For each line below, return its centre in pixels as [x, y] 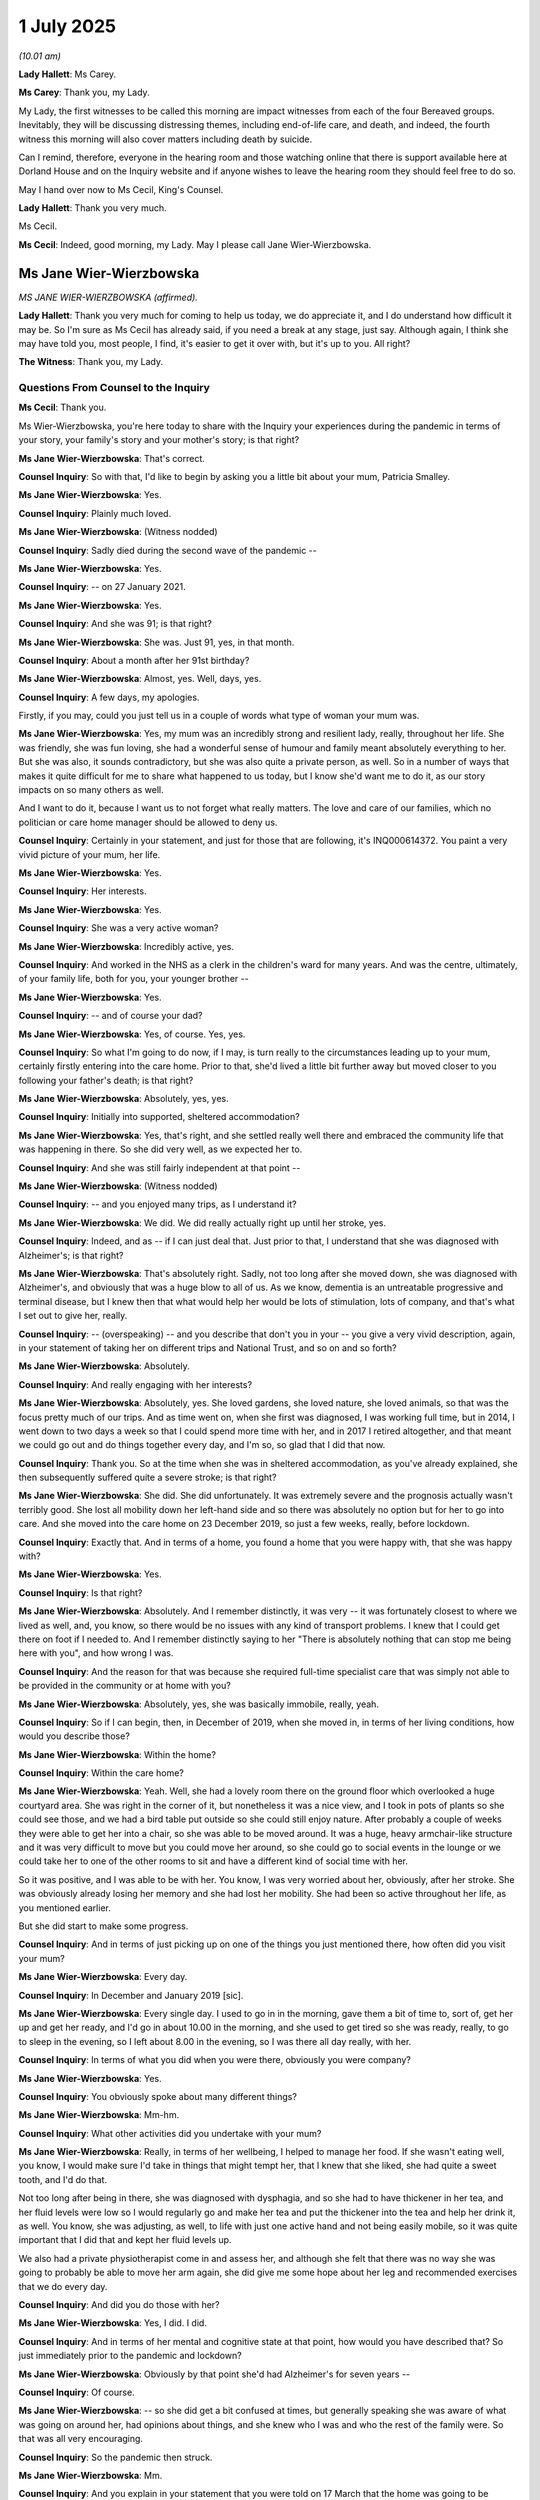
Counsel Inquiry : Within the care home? [101, 1773]
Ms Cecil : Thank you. [62, 407]
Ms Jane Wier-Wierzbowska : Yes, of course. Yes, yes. [132, 1034]
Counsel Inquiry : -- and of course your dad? [111, 1016]
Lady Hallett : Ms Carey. [67, 74]
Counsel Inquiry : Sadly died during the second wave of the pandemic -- [167, 550]
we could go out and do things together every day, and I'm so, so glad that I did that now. [202, 1445]
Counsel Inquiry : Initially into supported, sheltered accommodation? [159, 1117]
